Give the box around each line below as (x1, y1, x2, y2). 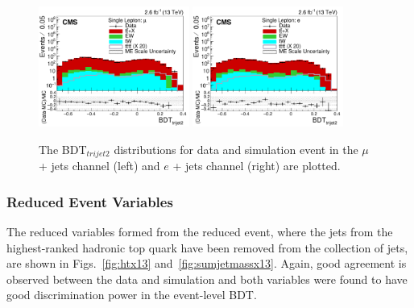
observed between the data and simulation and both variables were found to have (6, 270, 408, 287)
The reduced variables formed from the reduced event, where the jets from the (6, 223, 393, 240)
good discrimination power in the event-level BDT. (6, 286, 257, 303)
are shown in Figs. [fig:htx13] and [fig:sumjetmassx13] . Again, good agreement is (6, 255, 407, 272)
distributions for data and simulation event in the (114, 140, 358, 157)
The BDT (39, 140, 87, 157)
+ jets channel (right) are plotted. (172, 157, 341, 174)
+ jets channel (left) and (39, 157, 160, 174)
